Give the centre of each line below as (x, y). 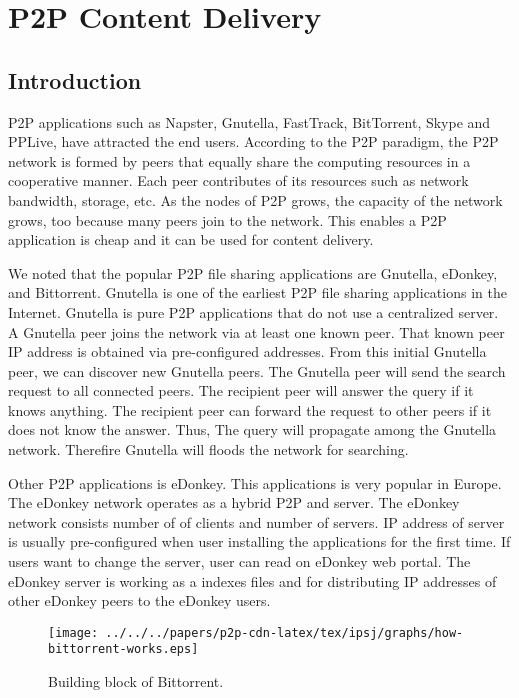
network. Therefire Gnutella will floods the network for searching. (208, 449)
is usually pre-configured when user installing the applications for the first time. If (259, 541)
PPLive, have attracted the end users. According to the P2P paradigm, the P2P (253, 141)
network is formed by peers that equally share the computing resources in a (239, 160)
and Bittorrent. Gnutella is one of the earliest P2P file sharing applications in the (257, 292)
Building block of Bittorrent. (136, 681)
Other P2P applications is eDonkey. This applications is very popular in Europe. (255, 482)
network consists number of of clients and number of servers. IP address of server (256, 521)
